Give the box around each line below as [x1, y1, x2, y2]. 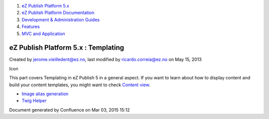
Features [21, 24, 40, 30]
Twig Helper [21, 98, 47, 104]
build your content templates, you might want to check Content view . [9, 82, 150, 88]
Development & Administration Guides [21, 16, 100, 22]
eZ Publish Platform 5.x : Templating [9, 44, 125, 52]
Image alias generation [21, 91, 69, 97]
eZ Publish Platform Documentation [21, 10, 95, 16]
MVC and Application [21, 30, 65, 37]
